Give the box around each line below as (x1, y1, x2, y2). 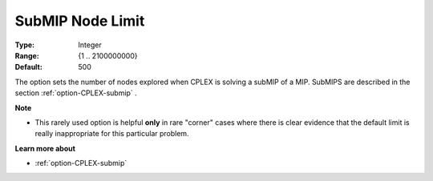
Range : (14, 50, 39, 60)
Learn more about (14, 143, 76, 153)
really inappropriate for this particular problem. (34, 129, 189, 139)
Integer (78, 40, 102, 50)
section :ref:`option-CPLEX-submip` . (14, 88, 138, 98)
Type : (14, 40, 35, 50)
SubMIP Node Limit (14, 12, 145, 30)
